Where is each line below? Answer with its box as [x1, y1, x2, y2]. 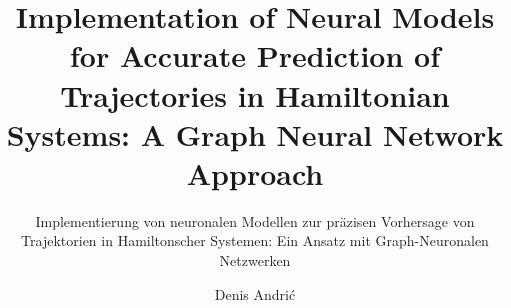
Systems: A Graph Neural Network [6, 113, 504, 154]
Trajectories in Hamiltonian [60, 74, 450, 115]
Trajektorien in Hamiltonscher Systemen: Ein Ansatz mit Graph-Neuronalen [21, 230, 489, 251]
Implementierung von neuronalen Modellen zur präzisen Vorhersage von [35, 210, 475, 231]
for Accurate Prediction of [69, 35, 441, 76]
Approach [186, 152, 324, 193]
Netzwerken [219, 250, 291, 271]
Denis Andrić [214, 283, 296, 304]
